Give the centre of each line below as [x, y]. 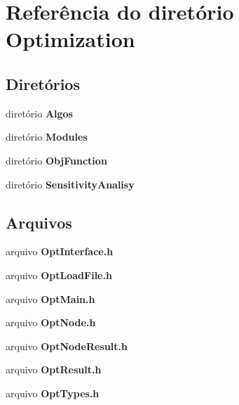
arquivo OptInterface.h [60, 251]
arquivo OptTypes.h [53, 393]
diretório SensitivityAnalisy [70, 184]
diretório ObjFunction [56, 160]
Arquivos [39, 222]
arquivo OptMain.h [50, 298]
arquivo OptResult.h [54, 369]
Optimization [70, 39]
